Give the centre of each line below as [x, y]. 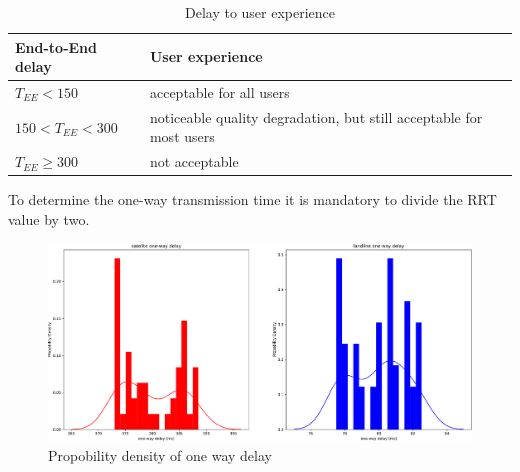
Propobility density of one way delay [160, 454]
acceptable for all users [219, 92]
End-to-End [56, 46]
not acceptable [194, 161]
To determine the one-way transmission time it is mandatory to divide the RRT [252, 199]
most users [182, 136]
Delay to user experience [260, 12]
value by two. [49, 219]
